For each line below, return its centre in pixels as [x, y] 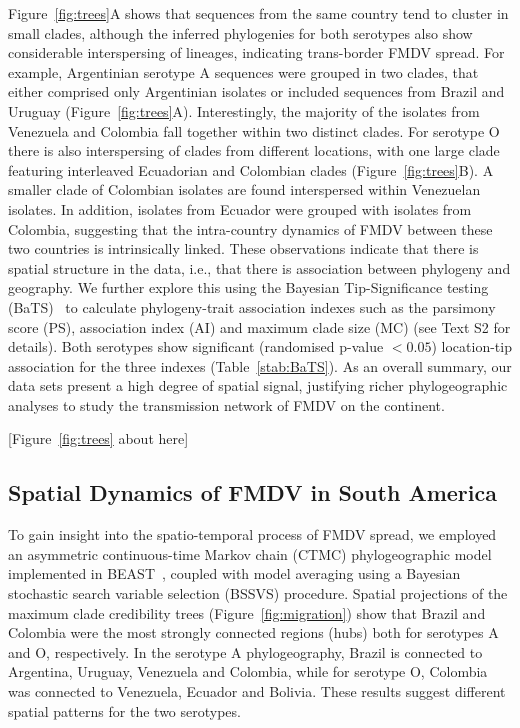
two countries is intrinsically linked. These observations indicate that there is [243, 248]
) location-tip [471, 346]
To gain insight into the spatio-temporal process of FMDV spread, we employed [252, 534]
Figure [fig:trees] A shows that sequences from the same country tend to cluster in [258, 13]
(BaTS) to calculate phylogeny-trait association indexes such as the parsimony [252, 306]
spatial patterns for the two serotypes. [124, 710]
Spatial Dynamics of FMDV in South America [252, 492]
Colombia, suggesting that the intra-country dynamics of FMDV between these [250, 228]
